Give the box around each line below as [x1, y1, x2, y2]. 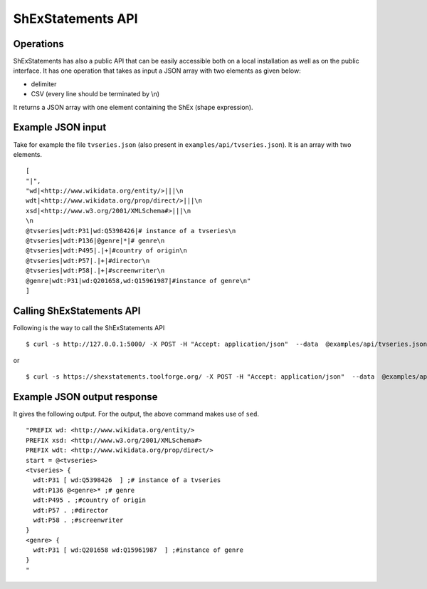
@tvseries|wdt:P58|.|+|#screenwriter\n [26, 267, 165, 275]
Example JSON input [13, 121, 107, 133]
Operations [13, 38, 64, 50]
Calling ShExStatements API [13, 304, 141, 317]
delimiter [31, 79, 57, 88]
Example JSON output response [13, 391, 158, 403]
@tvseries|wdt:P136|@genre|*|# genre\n [26, 237, 165, 245]
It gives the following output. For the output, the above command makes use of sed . [13, 409, 260, 418]
